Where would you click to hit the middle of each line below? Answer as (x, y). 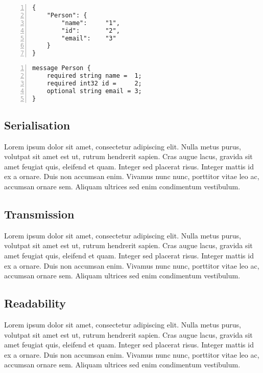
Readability (35, 303)
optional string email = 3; (94, 91)
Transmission (39, 214)
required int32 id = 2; (94, 83)
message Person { (62, 68)
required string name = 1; (94, 76)
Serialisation (37, 125)
